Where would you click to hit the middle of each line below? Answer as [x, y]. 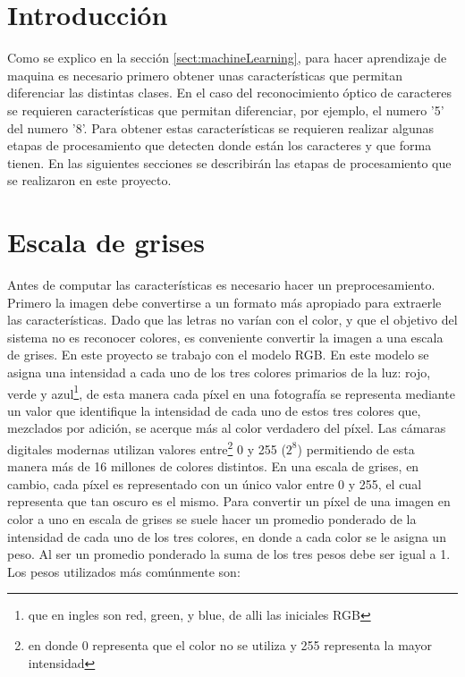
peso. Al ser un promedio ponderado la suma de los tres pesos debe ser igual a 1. [229, 554]
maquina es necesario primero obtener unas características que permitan [205, 75]
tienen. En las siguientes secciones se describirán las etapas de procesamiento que [229, 162]
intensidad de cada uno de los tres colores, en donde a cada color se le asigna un [227, 536]
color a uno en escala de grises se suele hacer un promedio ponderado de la [212, 519]
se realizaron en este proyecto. [89, 180]
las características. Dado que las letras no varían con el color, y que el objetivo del [232, 320]
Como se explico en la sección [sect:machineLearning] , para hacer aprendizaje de [227, 58]
